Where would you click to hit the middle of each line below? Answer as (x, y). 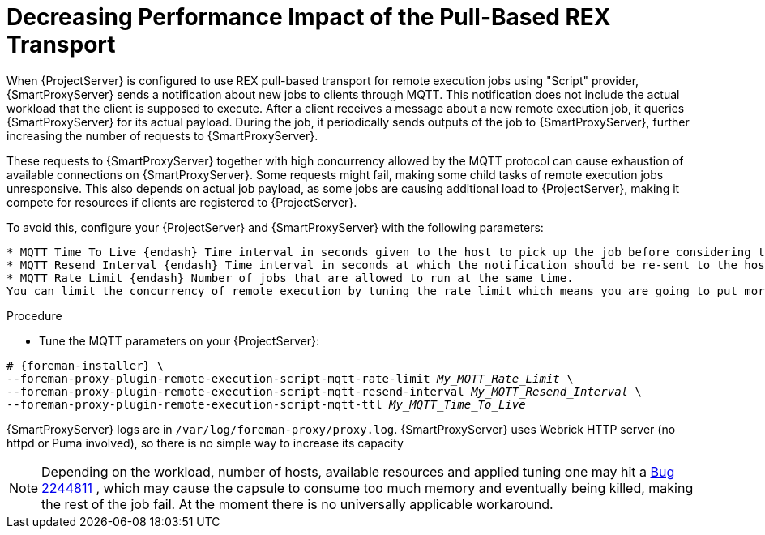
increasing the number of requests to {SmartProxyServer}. (162, 135)
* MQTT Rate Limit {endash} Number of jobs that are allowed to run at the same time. (290, 278)
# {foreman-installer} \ (85, 365)
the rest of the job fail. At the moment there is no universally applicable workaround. (297, 504)
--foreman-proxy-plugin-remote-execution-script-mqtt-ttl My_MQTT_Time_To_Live (266, 404)
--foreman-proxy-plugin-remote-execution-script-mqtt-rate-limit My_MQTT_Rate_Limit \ (290, 378)
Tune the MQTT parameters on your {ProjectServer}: (179, 340)
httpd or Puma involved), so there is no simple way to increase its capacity (205, 443)
